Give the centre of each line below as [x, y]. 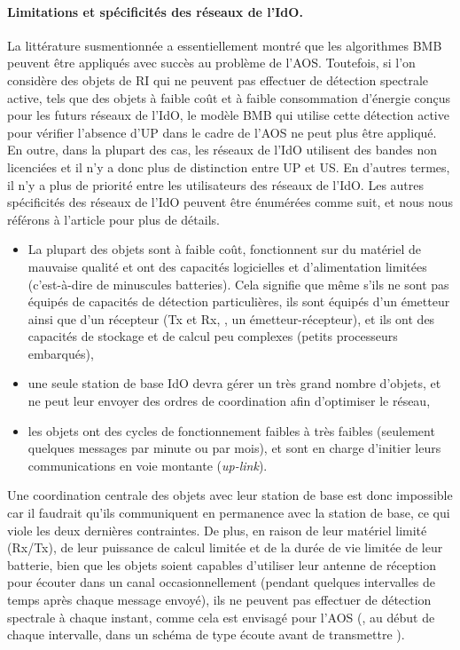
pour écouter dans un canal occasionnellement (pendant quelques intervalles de [222, 582]
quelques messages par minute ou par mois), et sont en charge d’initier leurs [234, 448]
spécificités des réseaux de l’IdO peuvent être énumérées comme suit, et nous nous [230, 202]
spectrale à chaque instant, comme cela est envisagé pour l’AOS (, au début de [221, 617]
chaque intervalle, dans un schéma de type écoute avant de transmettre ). [206, 634]
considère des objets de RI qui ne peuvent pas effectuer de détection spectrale [218, 79]
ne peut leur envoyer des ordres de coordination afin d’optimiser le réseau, [229, 401]
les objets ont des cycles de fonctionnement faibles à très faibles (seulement [231, 430]
